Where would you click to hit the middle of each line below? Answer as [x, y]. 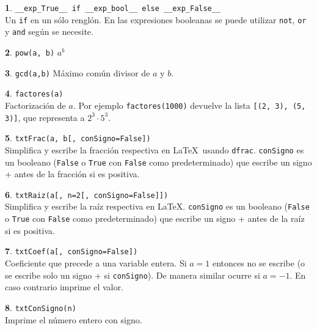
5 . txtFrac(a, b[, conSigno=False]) [78, 138]
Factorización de [35, 105]
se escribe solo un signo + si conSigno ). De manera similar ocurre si [133, 275]
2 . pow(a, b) [30, 52]
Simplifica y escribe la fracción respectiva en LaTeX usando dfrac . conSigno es [155, 149]
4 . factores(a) [34, 93]
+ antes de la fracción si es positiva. [72, 174]
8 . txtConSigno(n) [41, 307]
